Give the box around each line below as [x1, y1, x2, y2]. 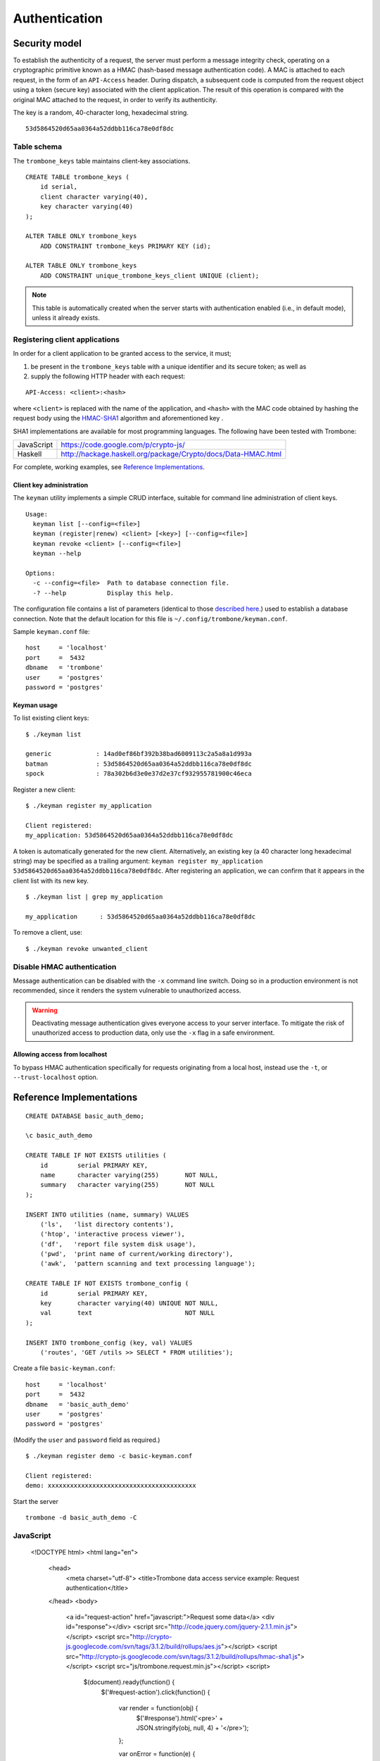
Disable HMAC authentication [13, 962, 117, 971]
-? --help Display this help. [32, 589, 175, 597]
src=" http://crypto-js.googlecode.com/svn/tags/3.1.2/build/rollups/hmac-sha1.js [65, 1652, 298, 1660]
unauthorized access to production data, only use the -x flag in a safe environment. [32, 1028, 275, 1037]
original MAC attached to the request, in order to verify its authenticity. [13, 95, 217, 104]
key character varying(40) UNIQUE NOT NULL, [39, 1300, 219, 1307]
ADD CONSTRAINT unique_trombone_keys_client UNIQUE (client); [39, 271, 260, 280]
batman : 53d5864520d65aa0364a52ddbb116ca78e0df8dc [25, 759, 253, 768]
